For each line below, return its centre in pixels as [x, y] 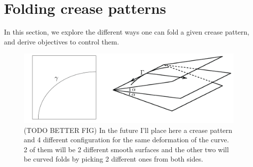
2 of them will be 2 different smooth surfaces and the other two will [126, 149]
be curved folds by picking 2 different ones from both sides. [114, 159]
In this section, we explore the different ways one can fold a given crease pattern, [127, 32]
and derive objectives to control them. [62, 41]
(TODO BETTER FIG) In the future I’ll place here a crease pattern [128, 130]
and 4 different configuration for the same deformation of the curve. [126, 140]
